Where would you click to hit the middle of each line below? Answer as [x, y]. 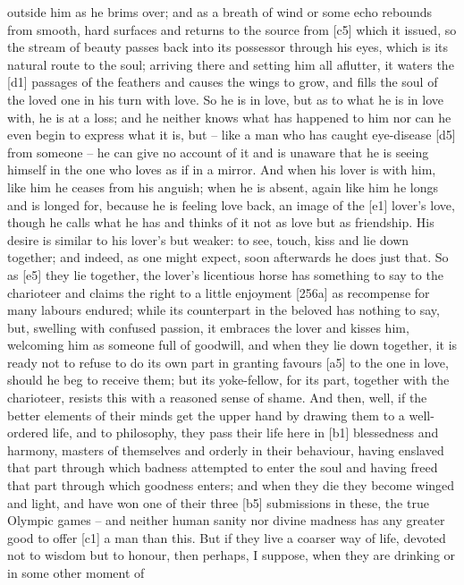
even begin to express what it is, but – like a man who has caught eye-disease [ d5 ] [232, 135]
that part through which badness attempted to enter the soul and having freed [223, 467]
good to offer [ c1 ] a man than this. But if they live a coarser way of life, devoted [227, 537]
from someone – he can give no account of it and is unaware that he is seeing [218, 152]
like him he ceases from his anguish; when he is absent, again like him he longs [223, 187]
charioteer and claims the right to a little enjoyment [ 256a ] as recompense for [219, 292]
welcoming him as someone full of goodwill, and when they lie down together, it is [232, 345]
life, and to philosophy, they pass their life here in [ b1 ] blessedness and [245, 432]
